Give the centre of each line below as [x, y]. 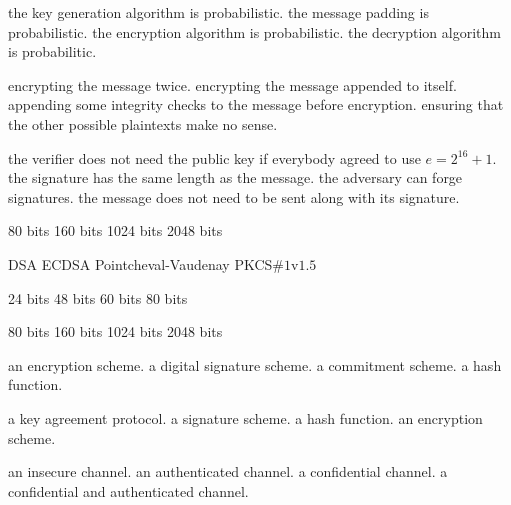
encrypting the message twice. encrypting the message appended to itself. [232, 84]
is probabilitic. [52, 51]
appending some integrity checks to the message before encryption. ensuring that [256, 104]
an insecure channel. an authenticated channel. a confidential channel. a [228, 471]
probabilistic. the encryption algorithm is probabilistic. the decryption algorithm [254, 31]
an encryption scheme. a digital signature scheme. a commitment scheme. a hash [255, 364]
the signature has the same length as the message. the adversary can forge [235, 177]
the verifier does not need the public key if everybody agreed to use [214, 157]
